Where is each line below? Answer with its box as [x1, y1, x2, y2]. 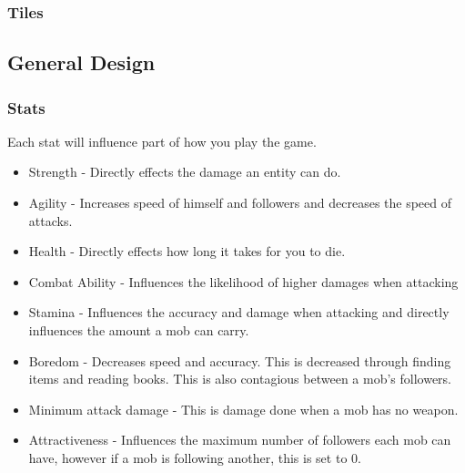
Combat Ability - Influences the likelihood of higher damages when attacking [28, 272, 459, 291]
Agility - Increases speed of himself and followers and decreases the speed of [28, 193, 452, 212]
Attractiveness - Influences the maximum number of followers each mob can [28, 430, 451, 449]
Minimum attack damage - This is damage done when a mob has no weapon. [28, 399, 459, 418]
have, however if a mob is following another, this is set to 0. [28, 447, 361, 467]
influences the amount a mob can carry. [28, 321, 249, 339]
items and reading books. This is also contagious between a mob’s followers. [28, 369, 452, 388]
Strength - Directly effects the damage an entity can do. [28, 162, 341, 181]
